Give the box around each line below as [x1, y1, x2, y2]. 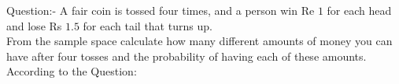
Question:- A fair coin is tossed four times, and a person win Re [6, 2, 315, 18]
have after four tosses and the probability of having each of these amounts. [6, 47, 367, 64]
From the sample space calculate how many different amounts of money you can [6, 33, 393, 49]
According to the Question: [6, 63, 137, 79]
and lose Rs [6, 17, 62, 33]
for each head [327, 2, 392, 18]
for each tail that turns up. [83, 17, 212, 33]
